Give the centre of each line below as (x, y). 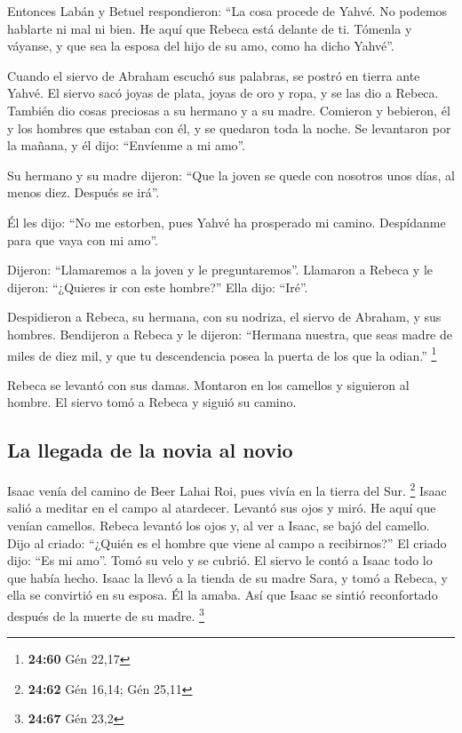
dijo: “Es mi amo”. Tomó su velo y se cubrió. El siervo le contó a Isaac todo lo (220, 560)
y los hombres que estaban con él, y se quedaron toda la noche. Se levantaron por (229, 127)
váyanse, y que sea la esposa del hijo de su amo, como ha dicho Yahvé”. (201, 46)
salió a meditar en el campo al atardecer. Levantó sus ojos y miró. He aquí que (222, 508)
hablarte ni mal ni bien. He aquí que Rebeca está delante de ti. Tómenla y (210, 28)
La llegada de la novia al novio (150, 450)
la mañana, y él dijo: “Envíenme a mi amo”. (127, 145)
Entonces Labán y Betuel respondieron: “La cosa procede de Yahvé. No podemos (227, 11)
